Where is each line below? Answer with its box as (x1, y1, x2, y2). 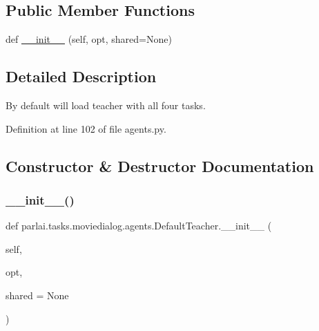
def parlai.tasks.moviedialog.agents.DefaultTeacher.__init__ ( (6, 218, 272, 233)
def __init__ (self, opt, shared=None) (6, 32, 172, 46)
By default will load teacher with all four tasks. (6, 98, 206, 112)
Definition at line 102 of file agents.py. (6, 121, 166, 135)
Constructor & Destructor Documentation (6, 155, 314, 176)
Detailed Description (6, 66, 157, 87)
